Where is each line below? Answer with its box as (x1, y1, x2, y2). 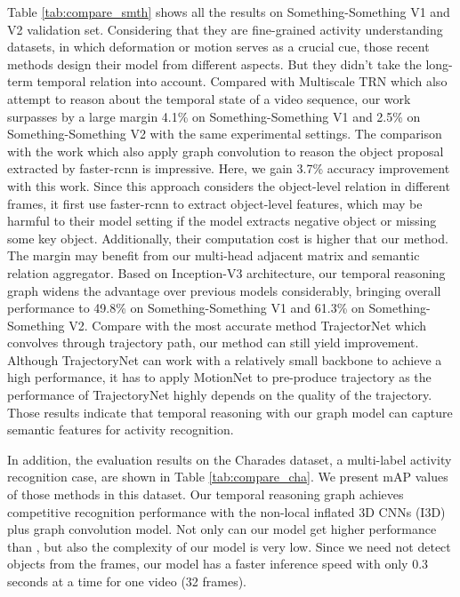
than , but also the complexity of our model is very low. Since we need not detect (7, 537, 451, 555)
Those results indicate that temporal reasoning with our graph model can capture (7, 402, 453, 421)
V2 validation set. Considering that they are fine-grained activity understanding (7, 20, 443, 38)
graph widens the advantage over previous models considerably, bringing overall (7, 281, 441, 299)
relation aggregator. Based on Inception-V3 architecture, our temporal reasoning (7, 263, 446, 282)
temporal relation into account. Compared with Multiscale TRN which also (36, 72, 448, 91)
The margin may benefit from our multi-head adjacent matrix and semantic (7, 246, 420, 265)
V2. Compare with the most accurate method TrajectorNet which (69, 315, 427, 334)
